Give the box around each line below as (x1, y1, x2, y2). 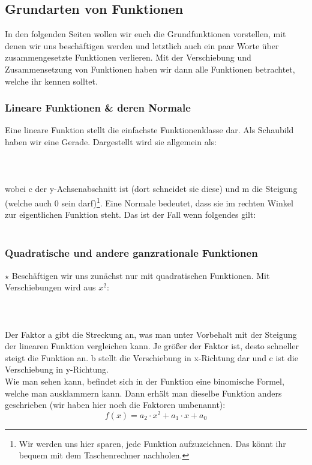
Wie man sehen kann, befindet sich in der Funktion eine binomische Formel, (5, 374, 284, 387)
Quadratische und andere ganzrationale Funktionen (5, 245, 258, 260)
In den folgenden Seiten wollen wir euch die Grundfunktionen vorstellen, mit (5, 28, 286, 40)
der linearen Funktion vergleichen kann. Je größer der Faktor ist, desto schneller (5, 340, 299, 352)
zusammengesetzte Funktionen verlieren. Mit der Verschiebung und (5, 51, 251, 64)
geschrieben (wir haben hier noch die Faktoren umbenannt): (5, 398, 226, 411)
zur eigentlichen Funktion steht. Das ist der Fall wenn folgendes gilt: (5, 208, 256, 221)
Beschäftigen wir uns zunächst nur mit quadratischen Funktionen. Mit (11, 269, 270, 281)
